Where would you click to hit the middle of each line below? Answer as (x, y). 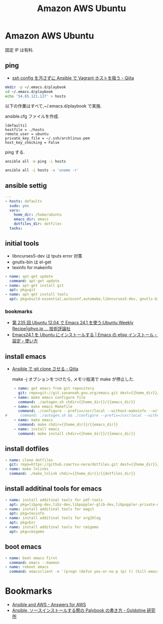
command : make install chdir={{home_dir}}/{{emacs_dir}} (77, 434)
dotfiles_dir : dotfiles (38, 224)
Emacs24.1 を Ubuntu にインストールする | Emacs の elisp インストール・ (85, 335)
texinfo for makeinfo (32, 267)
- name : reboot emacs (27, 567)
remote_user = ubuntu (27, 134)
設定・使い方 (25, 341)
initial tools (22, 244)
